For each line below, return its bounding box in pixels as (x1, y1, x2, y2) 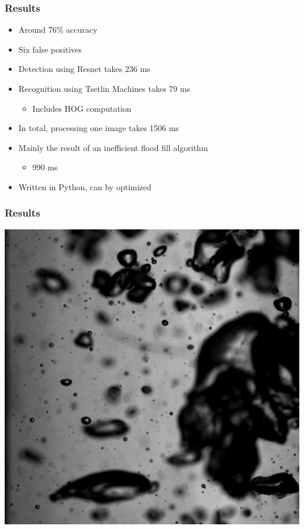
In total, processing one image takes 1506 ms (18, 122, 179, 134)
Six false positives (18, 43, 82, 55)
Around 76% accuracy (18, 23, 98, 36)
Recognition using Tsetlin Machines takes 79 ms (18, 83, 191, 94)
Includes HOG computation (32, 102, 132, 114)
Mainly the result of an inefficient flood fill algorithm (18, 141, 208, 153)
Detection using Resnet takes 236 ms (18, 63, 150, 75)
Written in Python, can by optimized (18, 180, 151, 193)
